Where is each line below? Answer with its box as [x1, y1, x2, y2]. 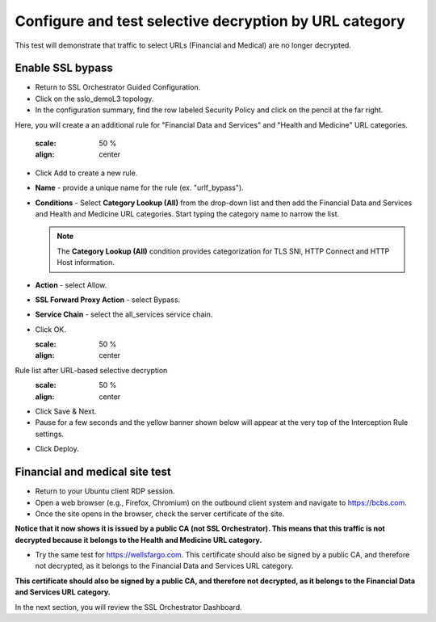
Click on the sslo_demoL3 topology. [35, 94, 154, 103]
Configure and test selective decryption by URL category [15, 12, 405, 30]
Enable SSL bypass [15, 61, 113, 75]
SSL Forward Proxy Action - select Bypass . [35, 295, 181, 305]
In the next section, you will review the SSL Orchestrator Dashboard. [15, 602, 242, 611]
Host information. [57, 258, 115, 267]
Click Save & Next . [35, 406, 97, 416]
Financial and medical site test [15, 465, 171, 479]
